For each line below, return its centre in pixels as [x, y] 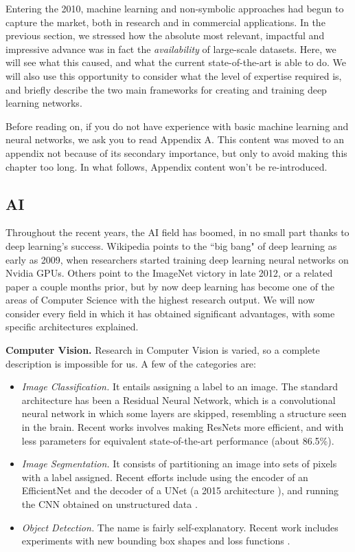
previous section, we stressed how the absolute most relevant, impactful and [165, 35]
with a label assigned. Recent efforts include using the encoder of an [165, 477]
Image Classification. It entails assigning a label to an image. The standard [180, 386]
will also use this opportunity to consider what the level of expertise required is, [174, 75]
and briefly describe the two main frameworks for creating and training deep [166, 89]
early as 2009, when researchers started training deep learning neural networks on [177, 259]
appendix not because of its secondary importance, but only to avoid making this [176, 152]
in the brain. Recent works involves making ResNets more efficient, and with [183, 427]
